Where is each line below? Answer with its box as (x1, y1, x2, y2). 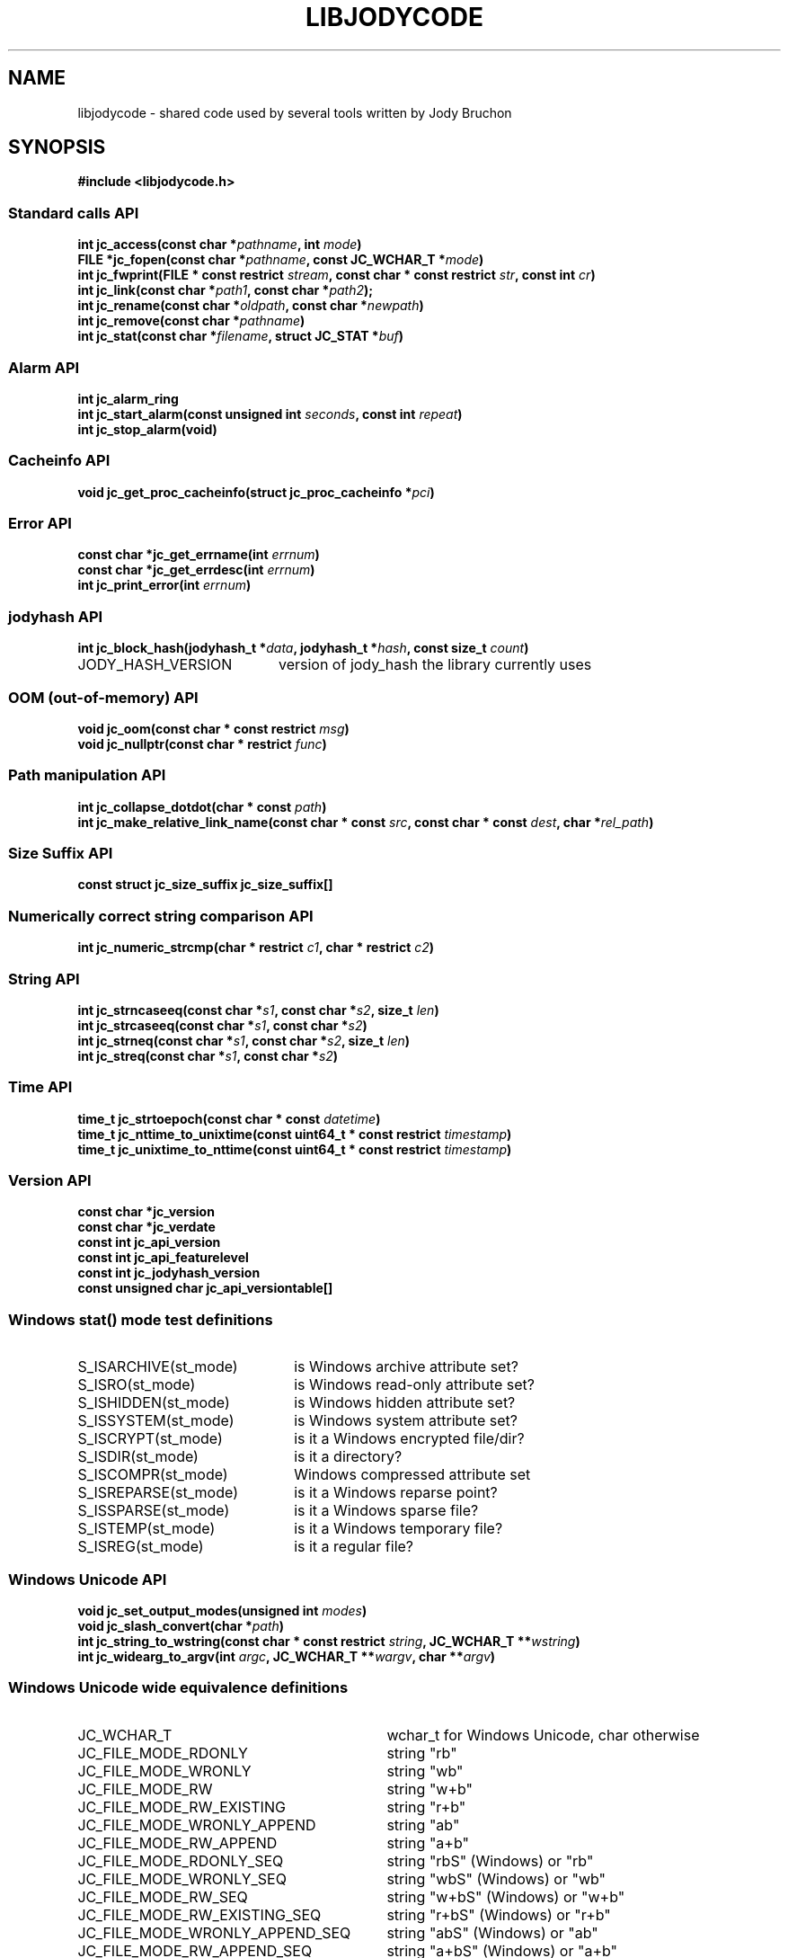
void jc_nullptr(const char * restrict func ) (77, 735, 327, 752)
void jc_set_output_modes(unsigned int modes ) (77, 1602, 367, 1618)
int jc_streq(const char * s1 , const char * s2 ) (77, 1047, 339, 1064)
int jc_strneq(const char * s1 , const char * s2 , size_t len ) (77, 1032, 410, 1048)
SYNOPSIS (8, 136, 106, 159)
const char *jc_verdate (77, 1219, 216, 1235)
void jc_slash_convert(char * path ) (77, 1617, 285, 1633)
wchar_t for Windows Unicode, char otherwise (386, 1725, 700, 1744)
